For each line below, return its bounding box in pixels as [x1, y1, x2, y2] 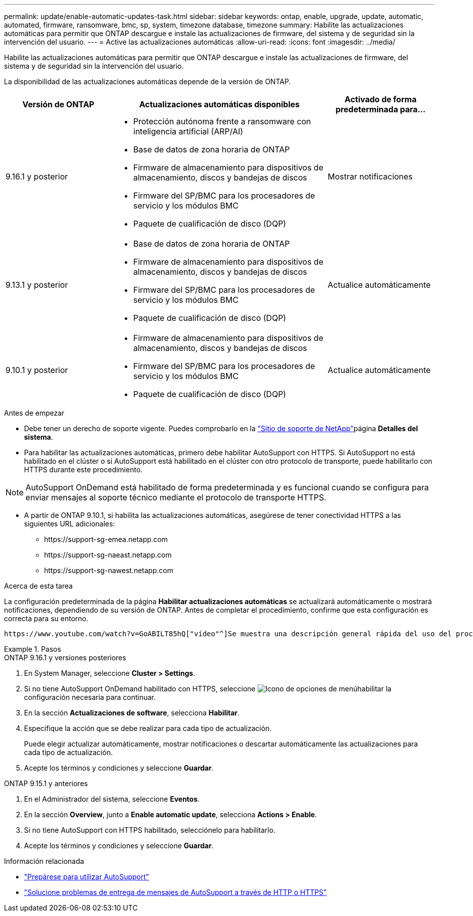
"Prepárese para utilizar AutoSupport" [24, 872, 149, 881]
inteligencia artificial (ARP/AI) [133, 126, 244, 136]
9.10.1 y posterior [6, 365, 68, 375]
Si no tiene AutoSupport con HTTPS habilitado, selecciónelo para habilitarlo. [24, 826, 276, 834]
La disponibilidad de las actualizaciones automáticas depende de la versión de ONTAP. [4, 77, 291, 86]
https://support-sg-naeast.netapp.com [44, 551, 172, 559]
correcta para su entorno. [4, 614, 89, 623]
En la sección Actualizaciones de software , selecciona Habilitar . [24, 708, 240, 717]
